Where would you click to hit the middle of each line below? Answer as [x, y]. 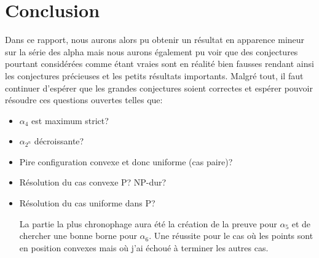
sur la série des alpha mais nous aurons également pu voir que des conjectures [152, 51]
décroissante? [59, 141]
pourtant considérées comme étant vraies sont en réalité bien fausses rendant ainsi [159, 64]
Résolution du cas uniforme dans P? [87, 203]
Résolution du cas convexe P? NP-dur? [93, 182]
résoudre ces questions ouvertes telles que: [84, 100]
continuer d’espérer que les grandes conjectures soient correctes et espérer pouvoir [159, 88]
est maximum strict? [70, 120]
